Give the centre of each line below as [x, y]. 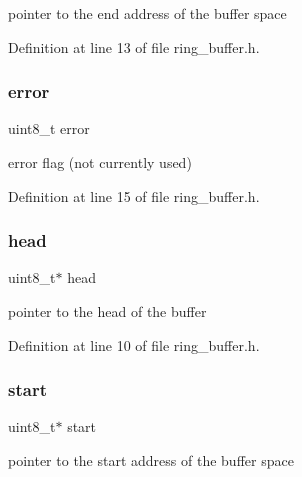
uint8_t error [49, 128]
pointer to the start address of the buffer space [151, 460]
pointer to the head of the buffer [107, 311]
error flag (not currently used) [100, 162]
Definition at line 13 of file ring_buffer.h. [134, 46]
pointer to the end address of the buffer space [147, 13]
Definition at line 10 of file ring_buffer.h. [134, 344]
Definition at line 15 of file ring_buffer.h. [134, 195]
